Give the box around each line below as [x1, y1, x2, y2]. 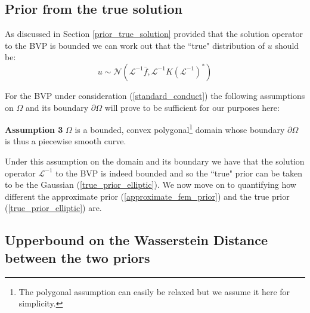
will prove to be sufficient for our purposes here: [104, 101, 280, 113]
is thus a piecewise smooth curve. [5, 135, 126, 147]
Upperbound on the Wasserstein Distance [5, 231, 268, 249]
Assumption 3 [5, 123, 63, 135]
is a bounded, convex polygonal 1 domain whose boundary [75, 122, 285, 135]
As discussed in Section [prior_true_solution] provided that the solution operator [5, 27, 303, 40]
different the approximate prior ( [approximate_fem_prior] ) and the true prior [5, 190, 290, 202]
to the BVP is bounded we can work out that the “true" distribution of [5, 39, 265, 51]
